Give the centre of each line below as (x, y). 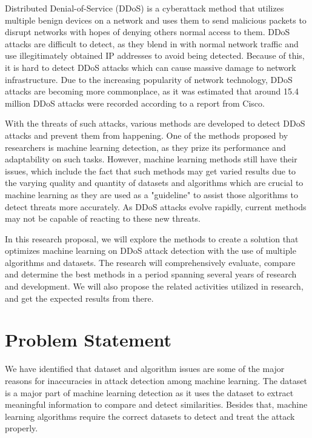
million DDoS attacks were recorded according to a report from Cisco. (135, 103)
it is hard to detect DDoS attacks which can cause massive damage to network (151, 67)
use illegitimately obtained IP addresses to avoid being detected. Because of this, (155, 55)
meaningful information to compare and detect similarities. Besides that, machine (156, 404)
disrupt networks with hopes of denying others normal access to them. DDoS (148, 32)
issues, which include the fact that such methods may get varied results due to (151, 171)
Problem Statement (88, 340)
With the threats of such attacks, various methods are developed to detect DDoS (155, 123)
